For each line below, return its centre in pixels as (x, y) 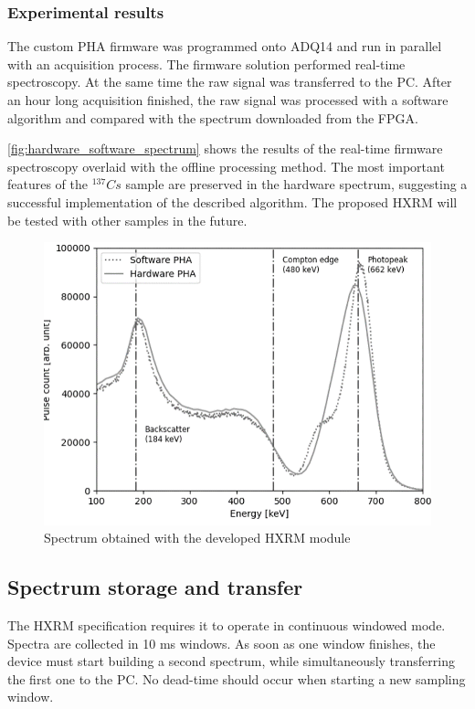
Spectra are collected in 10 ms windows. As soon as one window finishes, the (222, 643)
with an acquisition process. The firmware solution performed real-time (206, 63)
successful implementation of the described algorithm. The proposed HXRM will (232, 201)
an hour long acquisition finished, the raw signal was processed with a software (228, 100)
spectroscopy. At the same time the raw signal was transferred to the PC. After (230, 82)
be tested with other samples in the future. (127, 220)
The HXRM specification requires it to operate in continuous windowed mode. (227, 625)
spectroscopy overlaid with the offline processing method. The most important (226, 166)
